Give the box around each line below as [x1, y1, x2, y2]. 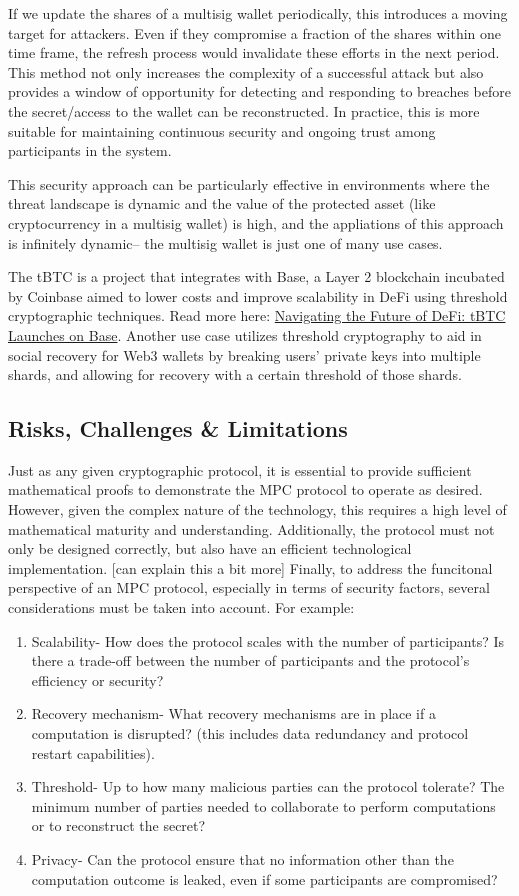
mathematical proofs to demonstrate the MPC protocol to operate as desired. [8, 479, 483, 500]
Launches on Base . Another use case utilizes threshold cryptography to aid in [8, 324, 482, 345]
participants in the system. [8, 140, 172, 161]
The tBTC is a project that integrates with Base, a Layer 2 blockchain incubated [8, 266, 505, 287]
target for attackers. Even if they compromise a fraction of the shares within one [8, 22, 502, 43]
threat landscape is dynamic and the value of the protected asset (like [8, 193, 436, 214]
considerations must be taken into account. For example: [8, 597, 355, 618]
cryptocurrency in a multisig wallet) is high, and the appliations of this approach [8, 212, 504, 233]
